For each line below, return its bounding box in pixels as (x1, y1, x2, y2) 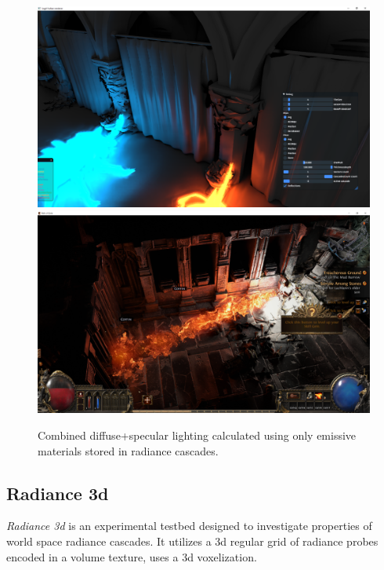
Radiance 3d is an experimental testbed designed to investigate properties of (6, 517, 372, 534)
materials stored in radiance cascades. (38, 442, 219, 459)
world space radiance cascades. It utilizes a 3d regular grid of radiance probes (6, 533, 379, 550)
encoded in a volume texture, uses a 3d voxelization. (6, 548, 257, 565)
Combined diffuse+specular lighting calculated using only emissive (38, 427, 357, 444)
